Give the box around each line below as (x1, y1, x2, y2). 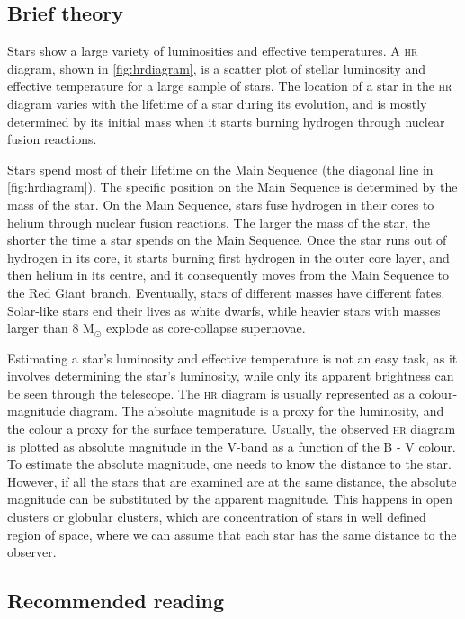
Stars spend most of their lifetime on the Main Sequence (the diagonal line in (7, 159, 434, 178)
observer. (7, 543, 57, 561)
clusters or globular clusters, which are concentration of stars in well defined (7, 507, 426, 526)
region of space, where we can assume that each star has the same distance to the (7, 525, 457, 543)
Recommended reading (7, 587, 225, 615)
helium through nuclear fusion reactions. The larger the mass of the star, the (7, 212, 431, 231)
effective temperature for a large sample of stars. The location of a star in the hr (7, 76, 452, 95)
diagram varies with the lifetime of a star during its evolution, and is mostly (7, 94, 427, 112)
